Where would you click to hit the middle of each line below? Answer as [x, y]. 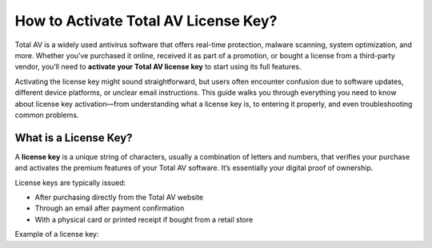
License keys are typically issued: [70, 183]
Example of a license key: [57, 234]
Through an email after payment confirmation [110, 208]
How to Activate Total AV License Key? [146, 21]
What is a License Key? [74, 138]
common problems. [47, 115]
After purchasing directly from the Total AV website [119, 197]
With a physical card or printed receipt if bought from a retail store [144, 219]
